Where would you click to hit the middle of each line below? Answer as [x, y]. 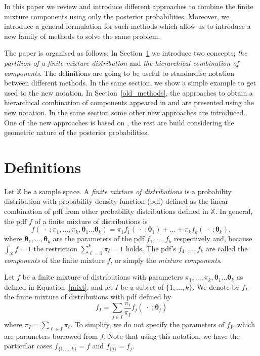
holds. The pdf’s [151, 248]
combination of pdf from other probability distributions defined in [106, 211]
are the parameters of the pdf [99, 238]
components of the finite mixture [54, 260]
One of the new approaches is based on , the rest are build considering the [119, 122]
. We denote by [216, 286]
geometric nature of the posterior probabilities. [77, 132]
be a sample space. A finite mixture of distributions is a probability [128, 191]
